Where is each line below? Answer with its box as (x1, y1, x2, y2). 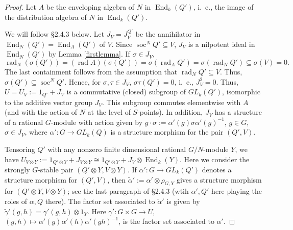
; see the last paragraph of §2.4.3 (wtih (67, 186, 189, 196)
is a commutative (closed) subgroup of (66, 86, 186, 97)
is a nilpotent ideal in (188, 38, 255, 49)
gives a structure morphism (176, 174, 262, 185)
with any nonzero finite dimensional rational (47, 143, 186, 154)
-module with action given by (51, 116, 143, 127)
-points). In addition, (137, 107, 203, 117)
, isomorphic (222, 86, 260, 97)
